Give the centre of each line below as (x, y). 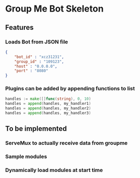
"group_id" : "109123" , (39, 62)
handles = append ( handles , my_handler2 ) (48, 108)
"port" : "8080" (31, 71)
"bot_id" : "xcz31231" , (39, 57)
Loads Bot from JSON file (37, 42)
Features (19, 27)
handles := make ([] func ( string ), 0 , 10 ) (48, 99)
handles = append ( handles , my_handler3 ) (48, 113)
